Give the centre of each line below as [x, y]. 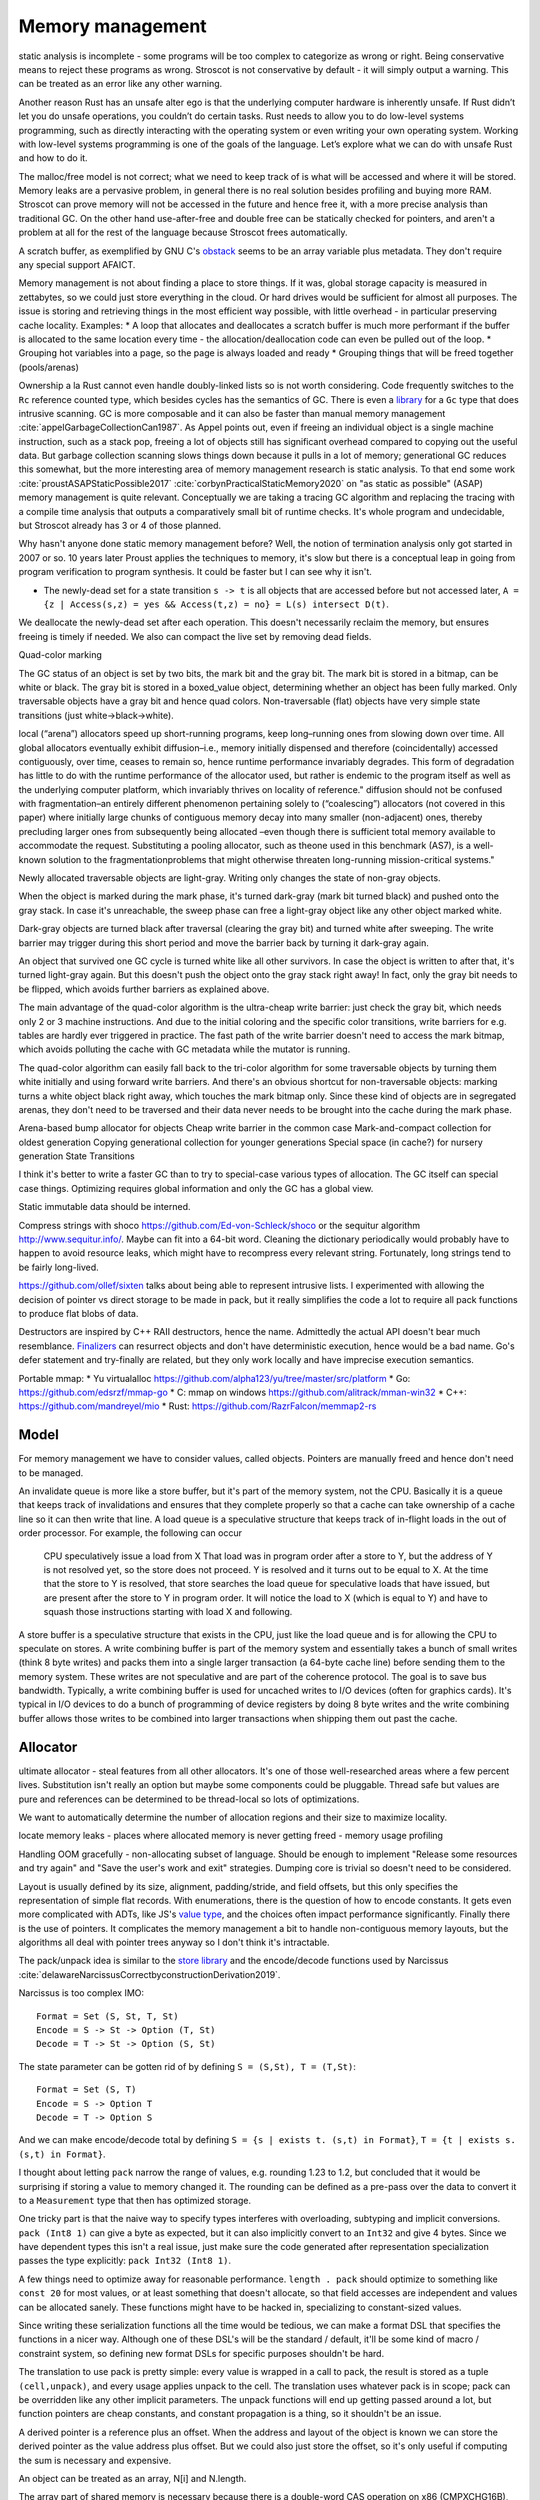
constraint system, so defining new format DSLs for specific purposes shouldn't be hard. [201, 2353]
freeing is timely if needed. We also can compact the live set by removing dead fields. [195, 636]
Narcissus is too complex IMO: [81, 1993]
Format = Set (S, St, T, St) [107, 2016]
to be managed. [51, 1472]
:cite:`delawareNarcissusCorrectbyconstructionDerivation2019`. [149, 1974]
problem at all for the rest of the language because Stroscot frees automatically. [183, 232]
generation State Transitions [76, 1156]
